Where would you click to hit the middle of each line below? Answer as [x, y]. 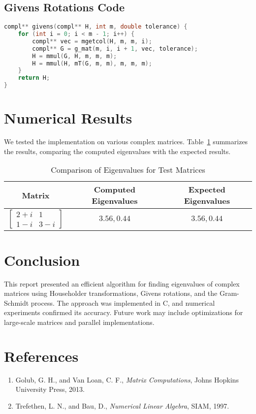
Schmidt [16, 303]
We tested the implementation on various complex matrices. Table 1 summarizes [126, 142]
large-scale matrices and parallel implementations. [79, 322]
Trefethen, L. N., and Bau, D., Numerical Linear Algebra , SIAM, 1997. [122, 405]
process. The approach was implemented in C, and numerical [123, 303]
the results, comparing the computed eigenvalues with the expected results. [117, 151]
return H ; [34, 78]
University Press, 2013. [50, 389]
